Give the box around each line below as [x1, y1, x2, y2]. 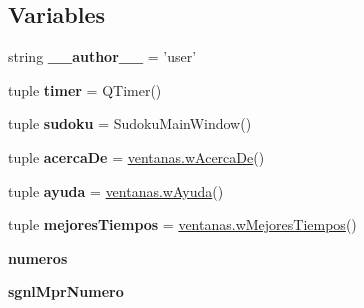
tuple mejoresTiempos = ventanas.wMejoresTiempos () [8, 214, 357, 235]
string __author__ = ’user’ [8, 46, 197, 67]
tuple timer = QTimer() [8, 79, 162, 100]
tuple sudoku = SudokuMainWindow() [8, 113, 252, 134]
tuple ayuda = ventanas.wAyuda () [8, 180, 224, 201]
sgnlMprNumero [8, 281, 124, 302]
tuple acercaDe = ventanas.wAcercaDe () [8, 146, 265, 167]
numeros [8, 247, 68, 268]
